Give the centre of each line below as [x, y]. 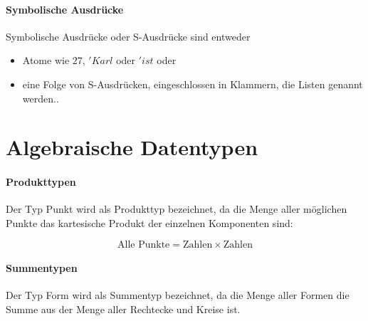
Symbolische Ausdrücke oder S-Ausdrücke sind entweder [128, 36]
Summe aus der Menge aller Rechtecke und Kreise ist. [123, 309]
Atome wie [46, 60]
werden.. [41, 98]
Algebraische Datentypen [132, 147]
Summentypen [42, 268]
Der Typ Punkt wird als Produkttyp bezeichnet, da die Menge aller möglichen [177, 209]
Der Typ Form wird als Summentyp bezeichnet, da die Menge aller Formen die [178, 295]
